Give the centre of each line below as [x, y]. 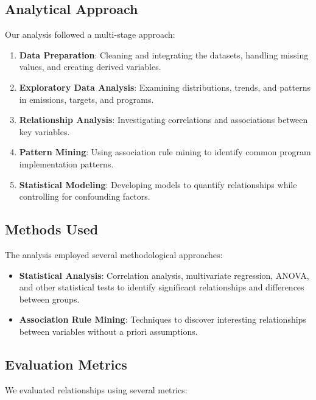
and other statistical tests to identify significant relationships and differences [162, 287]
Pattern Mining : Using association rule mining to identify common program [165, 152]
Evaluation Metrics [66, 364]
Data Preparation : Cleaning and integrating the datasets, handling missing [164, 54]
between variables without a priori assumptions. [108, 331]
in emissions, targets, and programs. [86, 99]
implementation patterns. [66, 163]
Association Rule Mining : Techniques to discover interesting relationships [163, 319]
